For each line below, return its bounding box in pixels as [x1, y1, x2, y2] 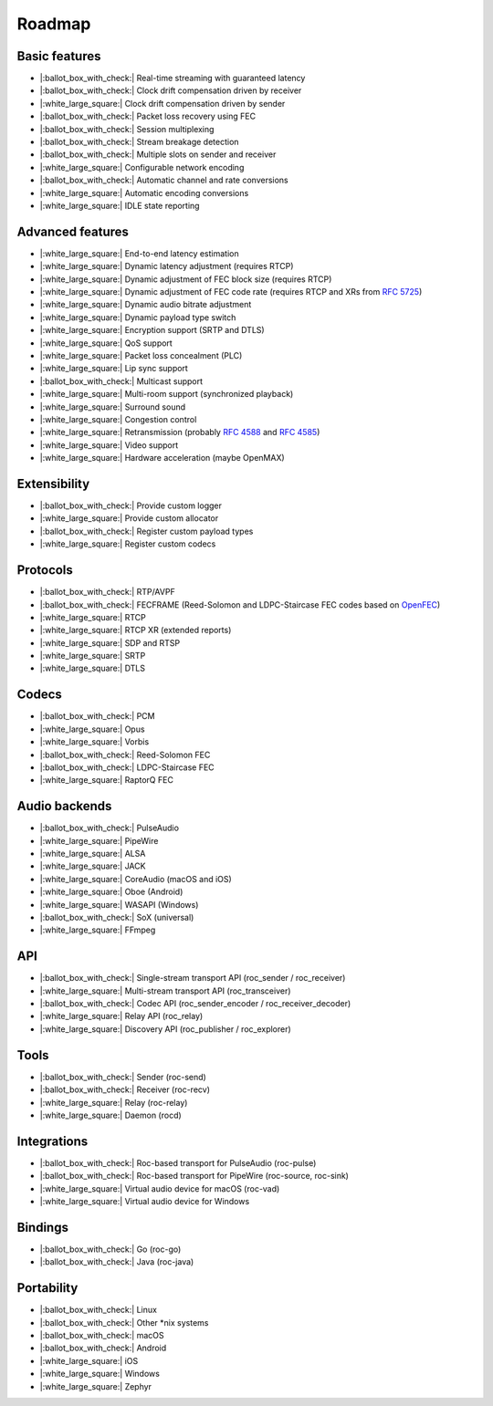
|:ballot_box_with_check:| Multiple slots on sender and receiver [39, 149, 277, 160]
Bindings [16, 1219, 68, 1235]
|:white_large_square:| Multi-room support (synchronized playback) [39, 389, 294, 400]
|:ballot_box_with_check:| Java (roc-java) [39, 1256, 194, 1267]
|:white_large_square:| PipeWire [39, 835, 159, 846]
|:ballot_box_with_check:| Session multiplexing [39, 123, 215, 134]
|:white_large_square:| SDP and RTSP [39, 637, 181, 648]
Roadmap [16, 14, 91, 34]
